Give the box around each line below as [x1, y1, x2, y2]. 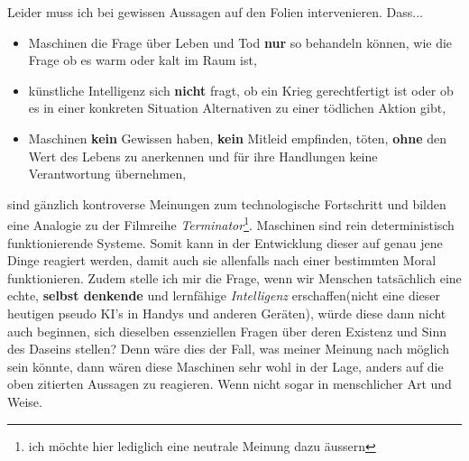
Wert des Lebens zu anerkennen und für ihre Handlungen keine [28, 146, 378, 165]
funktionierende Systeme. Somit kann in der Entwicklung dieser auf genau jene [7, 233, 443, 252]
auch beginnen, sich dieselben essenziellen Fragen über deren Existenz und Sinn [7, 321, 447, 340]
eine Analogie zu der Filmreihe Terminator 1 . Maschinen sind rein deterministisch [7, 213, 455, 234]
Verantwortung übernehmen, [28, 164, 187, 183]
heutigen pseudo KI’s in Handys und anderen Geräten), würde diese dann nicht [7, 303, 446, 322]
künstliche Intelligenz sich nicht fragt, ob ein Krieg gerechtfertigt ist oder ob [28, 80, 454, 99]
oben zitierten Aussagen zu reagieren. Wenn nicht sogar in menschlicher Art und [7, 374, 452, 393]
